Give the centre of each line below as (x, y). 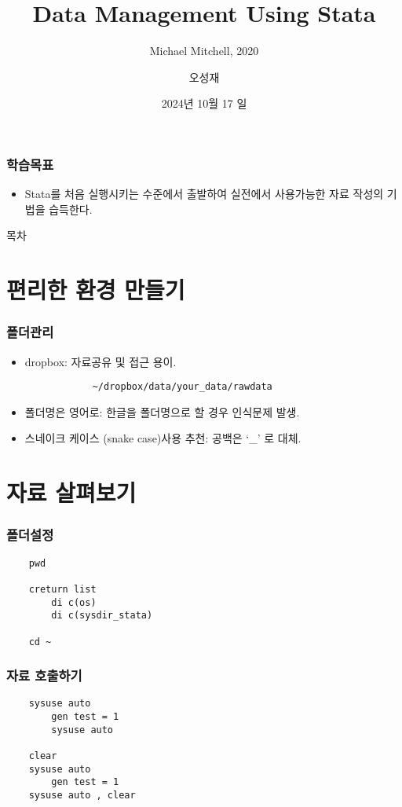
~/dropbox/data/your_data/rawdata (182, 387)
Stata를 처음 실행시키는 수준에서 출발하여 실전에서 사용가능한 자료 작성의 (204, 194)
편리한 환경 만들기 (96, 290)
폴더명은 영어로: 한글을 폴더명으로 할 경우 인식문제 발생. (162, 411)
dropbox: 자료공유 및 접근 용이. (100, 361)
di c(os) (74, 602)
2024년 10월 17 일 (204, 103)
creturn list (62, 589)
